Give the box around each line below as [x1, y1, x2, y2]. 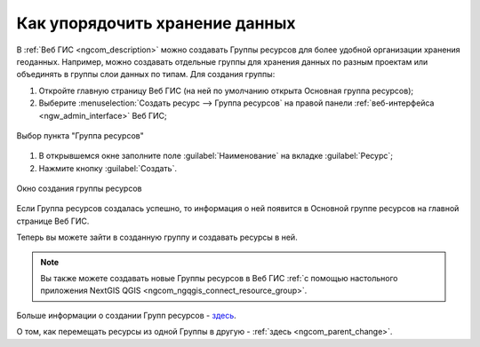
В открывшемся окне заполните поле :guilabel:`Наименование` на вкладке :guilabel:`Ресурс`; [38, 151, 394, 162]
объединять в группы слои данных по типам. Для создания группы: [16, 69, 276, 80]
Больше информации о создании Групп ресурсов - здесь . [16, 310, 237, 320]
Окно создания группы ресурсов [16, 183, 142, 194]
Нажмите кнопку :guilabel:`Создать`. [38, 162, 178, 173]
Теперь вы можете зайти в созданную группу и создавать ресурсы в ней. [16, 232, 298, 243]
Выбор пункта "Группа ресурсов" [16, 130, 144, 141]
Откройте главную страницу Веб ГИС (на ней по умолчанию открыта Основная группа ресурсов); [38, 85, 413, 96]
